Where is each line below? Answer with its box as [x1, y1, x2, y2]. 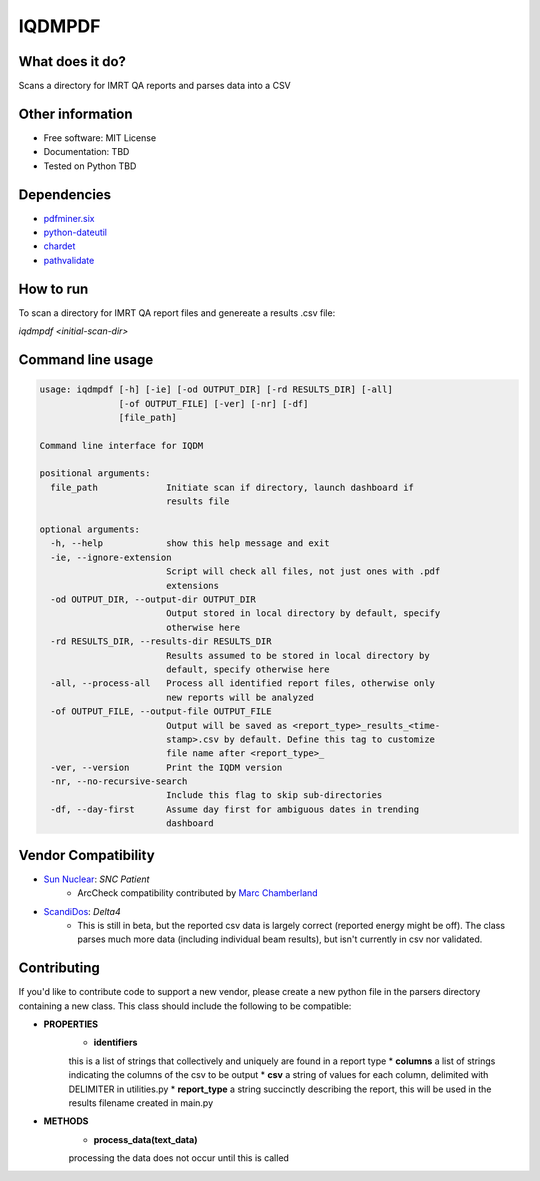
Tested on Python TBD [43, 160, 137, 172]
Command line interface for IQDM [39, 440, 204, 451]
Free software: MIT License [43, 131, 157, 144]
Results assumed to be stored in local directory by [165, 650, 430, 661]
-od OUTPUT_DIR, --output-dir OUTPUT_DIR [50, 593, 257, 605]
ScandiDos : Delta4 [43, 905, 121, 917]
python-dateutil [43, 226, 108, 239]
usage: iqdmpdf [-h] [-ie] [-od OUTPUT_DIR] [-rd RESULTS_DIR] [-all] [39, 384, 394, 395]
